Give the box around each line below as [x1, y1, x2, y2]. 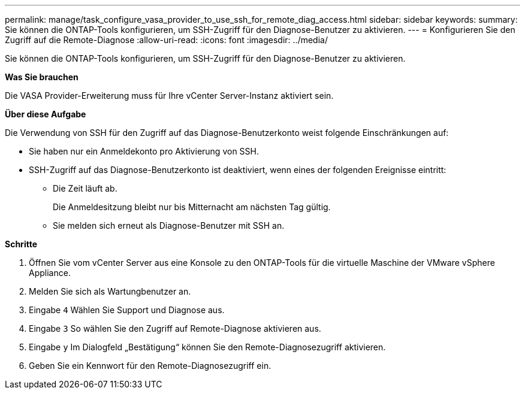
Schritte [5, 239, 37, 249]
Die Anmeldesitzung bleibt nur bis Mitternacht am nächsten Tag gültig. [53, 202, 331, 212]
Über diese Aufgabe [5, 109, 86, 119]
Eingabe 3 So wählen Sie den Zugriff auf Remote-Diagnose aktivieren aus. [29, 323, 321, 334]
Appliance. [29, 268, 71, 278]
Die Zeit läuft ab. [53, 183, 117, 193]
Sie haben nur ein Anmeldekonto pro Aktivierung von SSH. [29, 146, 259, 156]
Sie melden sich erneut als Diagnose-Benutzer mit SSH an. [53, 220, 285, 231]
